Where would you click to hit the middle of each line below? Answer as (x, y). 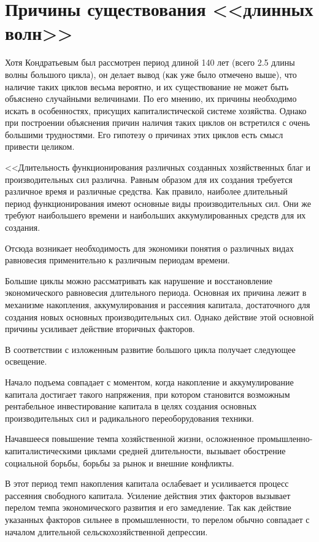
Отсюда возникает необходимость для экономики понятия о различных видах (149, 248)
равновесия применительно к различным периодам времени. (117, 260)
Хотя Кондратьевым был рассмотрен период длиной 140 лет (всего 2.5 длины (150, 62)
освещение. (26, 361)
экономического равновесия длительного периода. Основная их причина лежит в (156, 292)
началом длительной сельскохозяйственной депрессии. (106, 531)
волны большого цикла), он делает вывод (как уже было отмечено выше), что (151, 74)
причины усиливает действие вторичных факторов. (100, 329)
